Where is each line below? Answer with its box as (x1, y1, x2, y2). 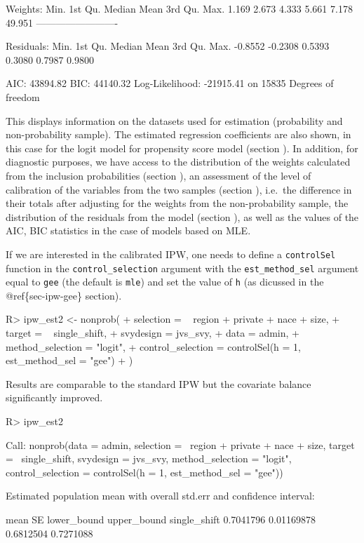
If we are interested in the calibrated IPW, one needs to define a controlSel (6, 246, 336, 261)
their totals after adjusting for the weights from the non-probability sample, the (6, 196, 349, 210)
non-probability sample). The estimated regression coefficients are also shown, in (6, 127, 351, 142)
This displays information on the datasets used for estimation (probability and (6, 113, 343, 128)
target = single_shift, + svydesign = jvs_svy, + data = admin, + (6, 326, 299, 340)
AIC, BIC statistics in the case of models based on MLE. (6, 223, 251, 238)
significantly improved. (6, 390, 103, 405)
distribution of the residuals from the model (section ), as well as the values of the (6, 209, 359, 224)
